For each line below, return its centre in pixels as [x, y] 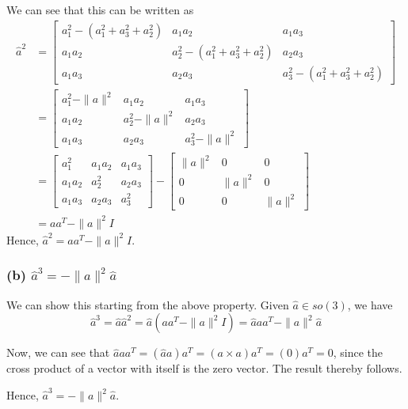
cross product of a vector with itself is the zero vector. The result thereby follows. [204, 368]
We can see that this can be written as [100, 9]
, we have [370, 304]
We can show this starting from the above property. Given [148, 304]
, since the [358, 352]
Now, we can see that [58, 352]
